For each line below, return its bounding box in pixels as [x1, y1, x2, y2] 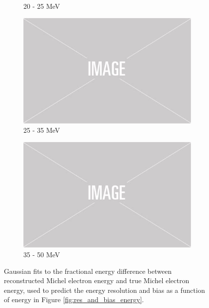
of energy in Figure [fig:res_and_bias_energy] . [4, 294, 144, 305]
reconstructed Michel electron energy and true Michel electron [4, 275, 190, 286]
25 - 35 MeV [23, 125, 60, 135]
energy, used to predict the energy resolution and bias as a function [4, 285, 205, 295]
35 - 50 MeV [23, 249, 60, 259]
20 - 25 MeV [23, 1, 60, 11]
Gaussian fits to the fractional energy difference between [4, 266, 172, 276]
